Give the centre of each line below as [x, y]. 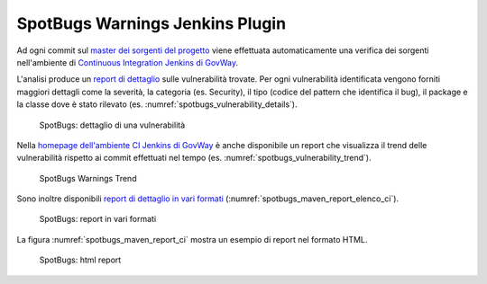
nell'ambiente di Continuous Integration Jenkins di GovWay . [128, 62]
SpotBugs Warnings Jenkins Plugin [152, 23]
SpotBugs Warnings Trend [88, 178]
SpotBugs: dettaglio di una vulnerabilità [112, 125]
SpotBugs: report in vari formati [98, 219]
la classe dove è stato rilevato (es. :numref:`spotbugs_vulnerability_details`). [157, 104]
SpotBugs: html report [80, 260]
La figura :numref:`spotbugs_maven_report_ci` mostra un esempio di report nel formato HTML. [192, 239]
